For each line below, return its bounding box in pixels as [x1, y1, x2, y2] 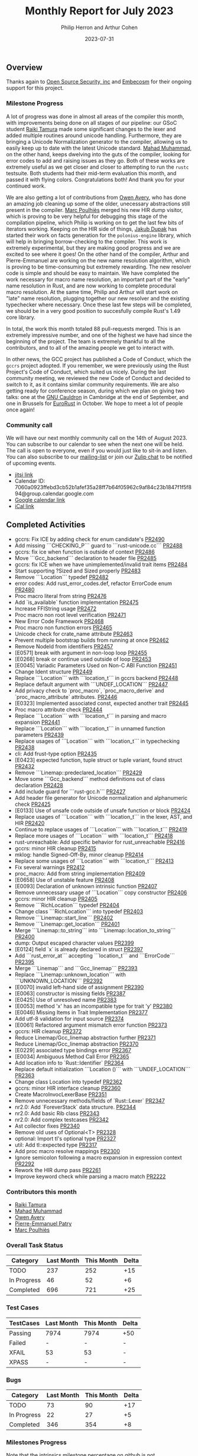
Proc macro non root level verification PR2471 [14, 611, 126, 618]
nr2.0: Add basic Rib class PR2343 [14, 1109, 100, 1117]
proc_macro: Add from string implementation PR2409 [14, 870, 145, 877]
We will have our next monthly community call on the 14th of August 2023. [6, 434, 187, 441]
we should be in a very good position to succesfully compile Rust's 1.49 [6, 307, 181, 314]
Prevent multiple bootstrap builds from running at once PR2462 [14, 637, 170, 644]
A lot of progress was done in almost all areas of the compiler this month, [6, 113, 184, 120]
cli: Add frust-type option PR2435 [14, 750, 98, 757]
